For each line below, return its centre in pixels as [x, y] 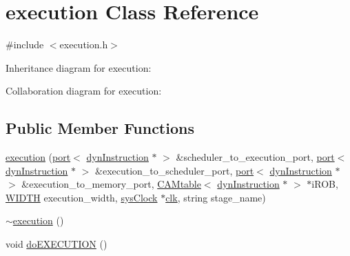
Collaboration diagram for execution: [84, 91]
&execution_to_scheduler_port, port [175, 170]
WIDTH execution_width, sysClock [82, 197]
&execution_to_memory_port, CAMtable [111, 184]
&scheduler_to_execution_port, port [255, 157]
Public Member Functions [100, 128]
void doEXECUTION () [56, 244]
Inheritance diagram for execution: [79, 67]
